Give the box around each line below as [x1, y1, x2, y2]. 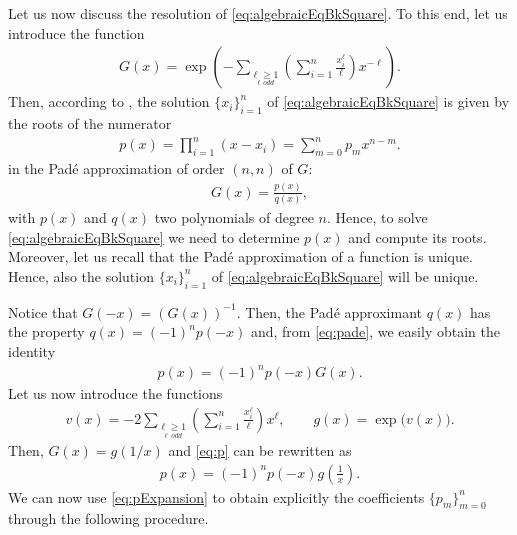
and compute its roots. [348, 226, 487, 247]
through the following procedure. [8, 508, 209, 529]
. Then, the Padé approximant [236, 301, 422, 322]
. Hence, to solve [326, 207, 428, 228]
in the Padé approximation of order [8, 157, 225, 178]
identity [8, 340, 56, 361]
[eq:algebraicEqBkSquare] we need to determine [8, 226, 300, 247]
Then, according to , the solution [8, 91, 210, 112]
